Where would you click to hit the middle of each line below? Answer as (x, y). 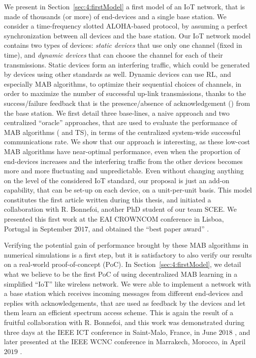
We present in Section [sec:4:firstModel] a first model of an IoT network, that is (125, 6)
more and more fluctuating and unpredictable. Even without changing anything (124, 171)
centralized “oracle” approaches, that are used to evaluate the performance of (121, 122)
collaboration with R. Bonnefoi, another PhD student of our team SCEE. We (120, 209)
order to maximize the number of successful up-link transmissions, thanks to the (125, 93)
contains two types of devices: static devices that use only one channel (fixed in (123, 45)
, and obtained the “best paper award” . (149, 228)
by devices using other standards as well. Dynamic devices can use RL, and (118, 74)
